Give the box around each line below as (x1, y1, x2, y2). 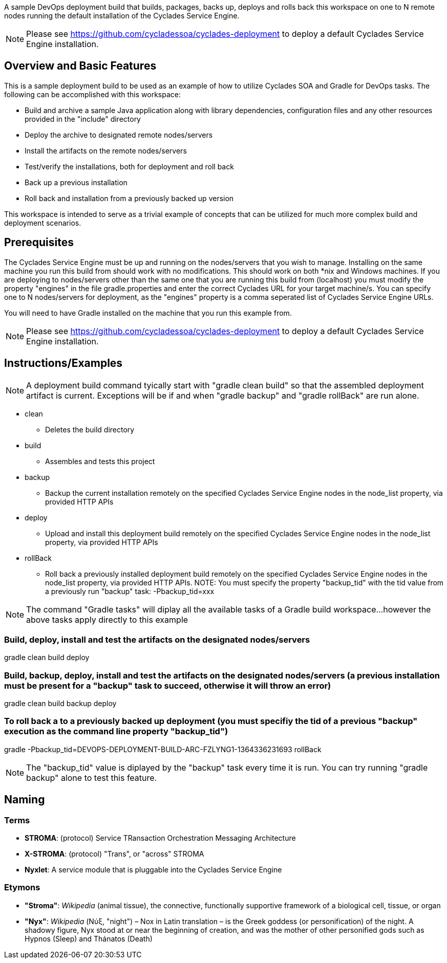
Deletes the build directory (45, 425, 135, 434)
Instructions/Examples (4, 357, 123, 370)
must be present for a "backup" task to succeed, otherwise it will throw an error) (4, 680, 331, 691)
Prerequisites (4, 236, 74, 249)
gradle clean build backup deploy (4, 699, 117, 708)
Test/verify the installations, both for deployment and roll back (25, 162, 234, 171)
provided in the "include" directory (25, 114, 141, 123)
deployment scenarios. (4, 218, 81, 227)
